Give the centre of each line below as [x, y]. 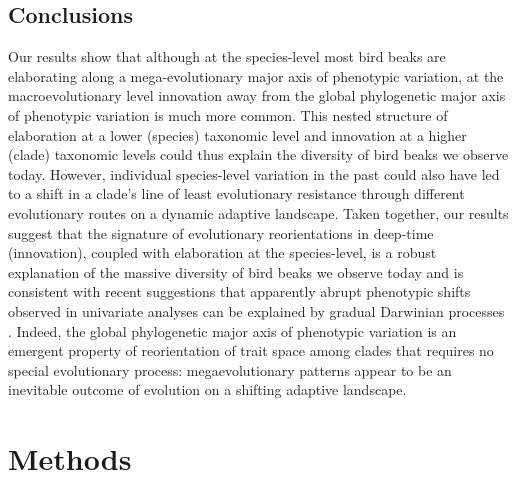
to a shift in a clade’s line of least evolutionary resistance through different [236, 193]
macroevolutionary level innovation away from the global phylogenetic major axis [257, 95]
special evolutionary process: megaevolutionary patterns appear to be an [230, 369]
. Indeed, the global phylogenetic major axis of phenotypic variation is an [232, 330]
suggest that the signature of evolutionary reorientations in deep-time [221, 232]
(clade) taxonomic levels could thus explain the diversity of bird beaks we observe [258, 154]
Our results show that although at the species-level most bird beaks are [227, 56]
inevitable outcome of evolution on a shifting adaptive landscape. [207, 389]
